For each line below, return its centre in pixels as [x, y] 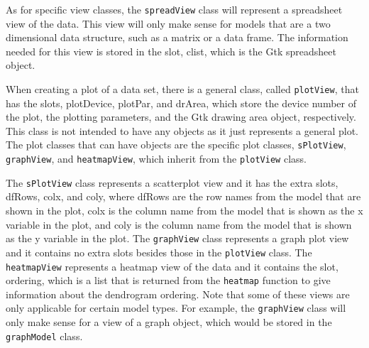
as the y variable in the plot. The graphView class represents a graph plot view [177, 238]
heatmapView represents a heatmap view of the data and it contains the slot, [172, 266]
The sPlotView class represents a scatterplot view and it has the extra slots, [172, 182]
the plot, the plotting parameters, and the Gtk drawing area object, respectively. [181, 117]
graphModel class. [44, 336]
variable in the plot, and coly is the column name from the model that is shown [179, 224]
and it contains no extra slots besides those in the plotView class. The [159, 252]
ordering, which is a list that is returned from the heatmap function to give [168, 280]
